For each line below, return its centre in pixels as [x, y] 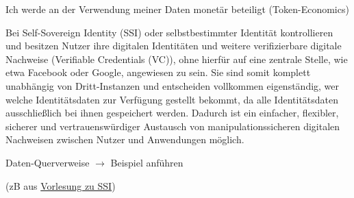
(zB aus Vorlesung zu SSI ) [61, 185]
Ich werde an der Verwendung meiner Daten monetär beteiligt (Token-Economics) [177, 9]
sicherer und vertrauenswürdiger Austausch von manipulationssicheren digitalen [173, 126]
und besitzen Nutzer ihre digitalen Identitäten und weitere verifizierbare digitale [174, 46]
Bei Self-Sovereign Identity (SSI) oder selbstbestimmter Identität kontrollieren [169, 32]
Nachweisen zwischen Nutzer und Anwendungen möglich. [125, 139]
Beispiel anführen [147, 162]
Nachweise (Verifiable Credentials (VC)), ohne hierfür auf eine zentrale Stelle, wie [177, 59]
